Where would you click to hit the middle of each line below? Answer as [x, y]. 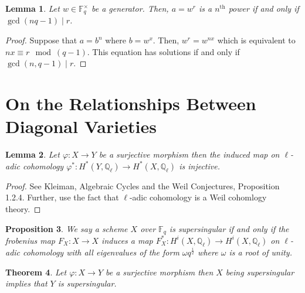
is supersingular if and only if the [229, 228]
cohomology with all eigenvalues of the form [101, 252]
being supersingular [260, 272]
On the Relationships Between [131, 103]
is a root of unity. [260, 252]
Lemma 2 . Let [33, 154]
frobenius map [30, 240]
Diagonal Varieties [81, 126]
